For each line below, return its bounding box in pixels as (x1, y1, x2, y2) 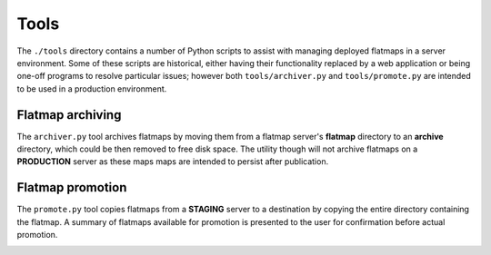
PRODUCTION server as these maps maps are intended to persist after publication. (16, 156, 329, 167)
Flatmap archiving (16, 107, 122, 123)
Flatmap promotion (16, 180, 127, 195)
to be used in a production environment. (16, 83, 167, 94)
